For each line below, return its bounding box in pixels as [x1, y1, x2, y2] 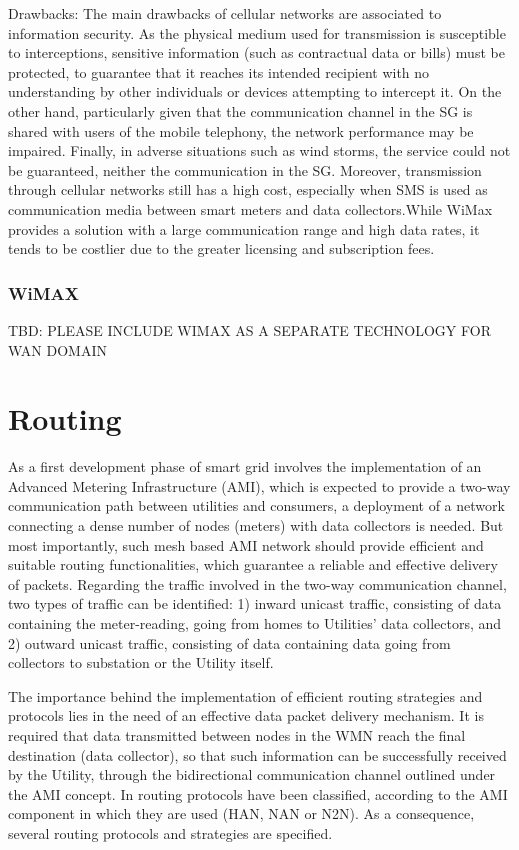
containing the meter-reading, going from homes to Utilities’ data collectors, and [8, 613, 502, 633]
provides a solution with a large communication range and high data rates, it [8, 218, 480, 239]
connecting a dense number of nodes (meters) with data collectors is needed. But [8, 515, 504, 536]
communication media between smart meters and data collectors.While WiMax [8, 198, 493, 219]
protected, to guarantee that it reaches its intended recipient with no [8, 61, 430, 82]
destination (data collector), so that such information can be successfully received [8, 744, 507, 765]
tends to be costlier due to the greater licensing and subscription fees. [8, 238, 435, 259]
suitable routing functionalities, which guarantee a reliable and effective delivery [8, 554, 498, 575]
